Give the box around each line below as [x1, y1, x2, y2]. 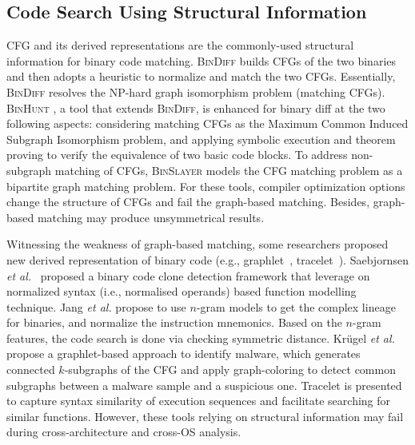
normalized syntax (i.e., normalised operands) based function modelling [6, 283, 357, 300]
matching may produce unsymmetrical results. [37, 209, 265, 225]
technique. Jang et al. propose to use [6, 298, 186, 315]
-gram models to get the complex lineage [196, 298, 396, 315]
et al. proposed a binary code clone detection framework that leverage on [6, 267, 370, 284]
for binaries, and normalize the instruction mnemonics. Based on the [6, 314, 342, 331]
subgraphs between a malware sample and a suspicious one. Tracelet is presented [6, 376, 402, 393]
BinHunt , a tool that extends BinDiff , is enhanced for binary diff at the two [6, 99, 385, 116]
